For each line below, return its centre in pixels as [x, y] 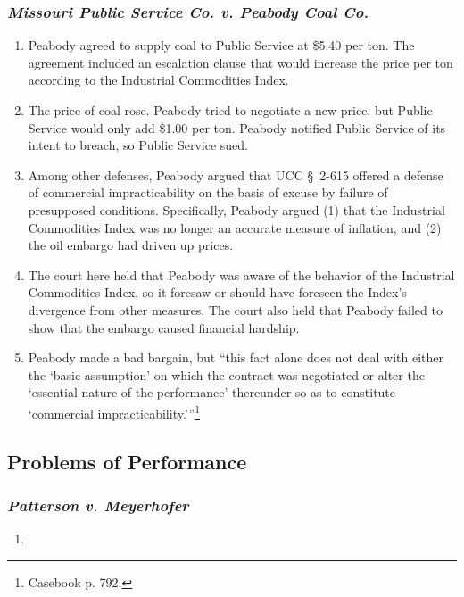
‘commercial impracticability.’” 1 [114, 411]
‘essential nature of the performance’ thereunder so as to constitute [212, 392]
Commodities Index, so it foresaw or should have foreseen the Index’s [217, 292]
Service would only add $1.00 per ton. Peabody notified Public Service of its [237, 127]
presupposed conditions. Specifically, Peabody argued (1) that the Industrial [236, 209]
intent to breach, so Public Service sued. [138, 145]
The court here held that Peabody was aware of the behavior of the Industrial [241, 274]
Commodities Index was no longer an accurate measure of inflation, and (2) [235, 227]
